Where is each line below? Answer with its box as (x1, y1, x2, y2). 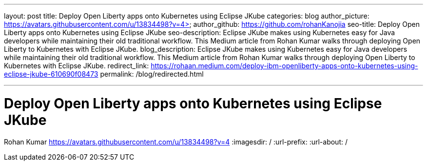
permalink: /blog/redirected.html (100, 70, 204, 78)
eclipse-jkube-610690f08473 (4, 70, 98, 78)
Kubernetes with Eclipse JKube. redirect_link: (4, 62, 149, 70)
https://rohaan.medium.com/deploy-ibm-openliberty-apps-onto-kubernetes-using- (151, 62, 418, 70)
